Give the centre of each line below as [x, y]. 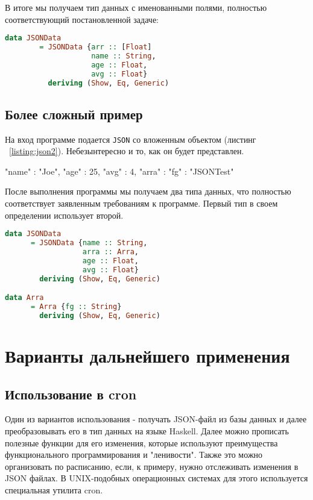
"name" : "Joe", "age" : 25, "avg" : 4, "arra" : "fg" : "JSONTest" [119, 171]
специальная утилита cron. [54, 489]
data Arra [24, 298]
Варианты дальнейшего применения [147, 355]
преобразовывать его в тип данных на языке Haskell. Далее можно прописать [147, 430]
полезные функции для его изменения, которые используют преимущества [141, 442]
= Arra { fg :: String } [76, 307]
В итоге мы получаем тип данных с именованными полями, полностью [136, 7]
